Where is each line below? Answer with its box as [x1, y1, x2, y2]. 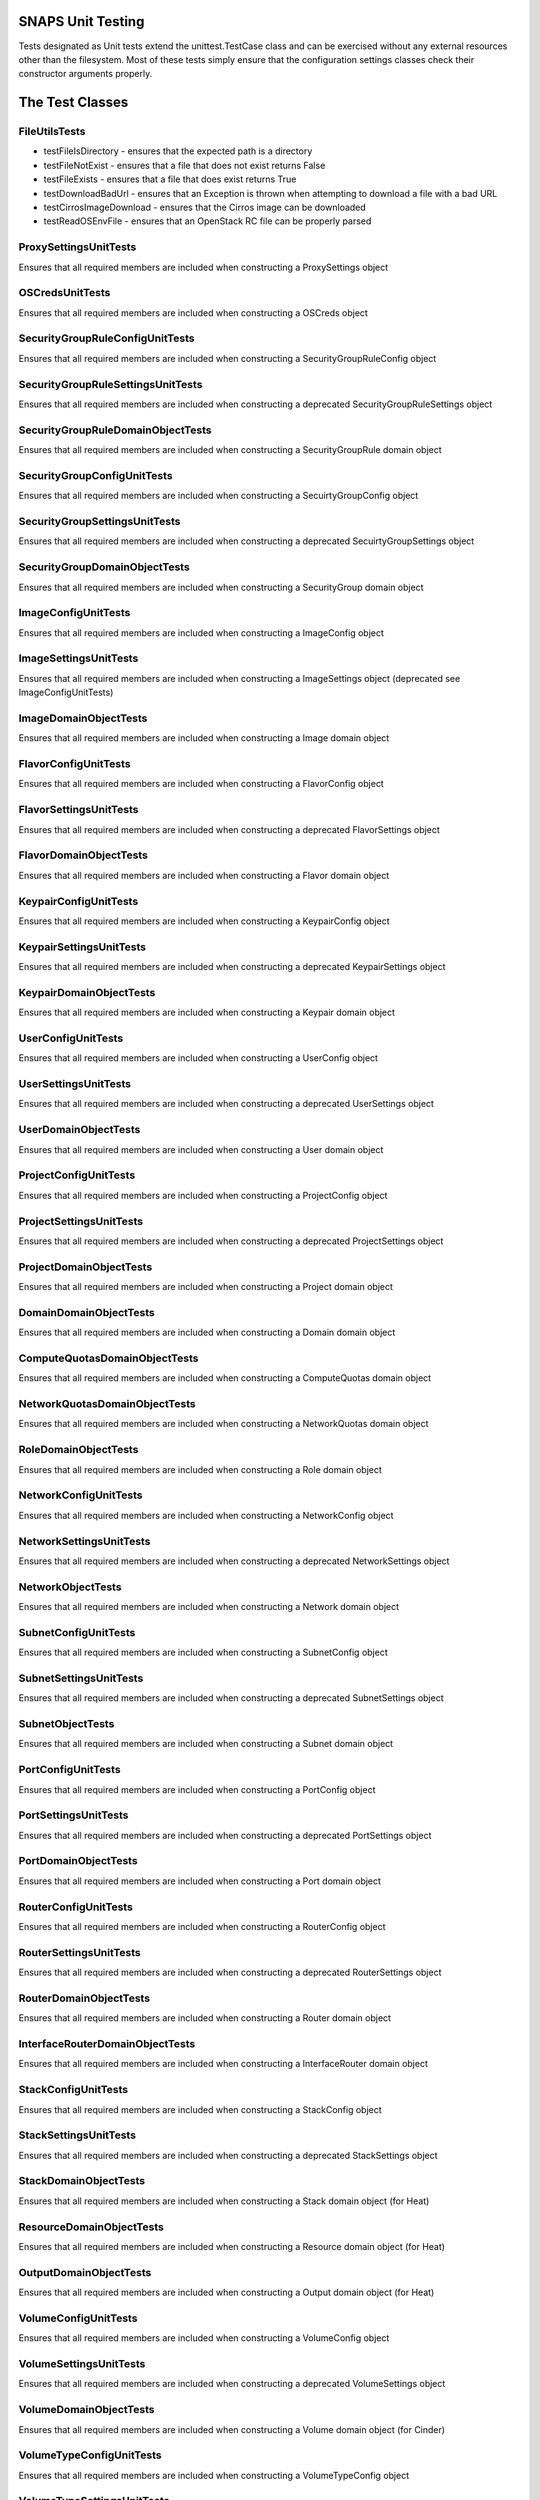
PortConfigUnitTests [18, 1763, 121, 1777]
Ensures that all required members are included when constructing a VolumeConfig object [18, 2332, 390, 2344]
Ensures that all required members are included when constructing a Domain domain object [18, 1326, 396, 1339]
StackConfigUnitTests [18, 2083, 129, 2097]
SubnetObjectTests [18, 1717, 115, 1731]
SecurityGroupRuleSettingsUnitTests [18, 377, 203, 391]
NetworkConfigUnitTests [18, 1488, 144, 1502]
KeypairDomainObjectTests [18, 985, 156, 999]
